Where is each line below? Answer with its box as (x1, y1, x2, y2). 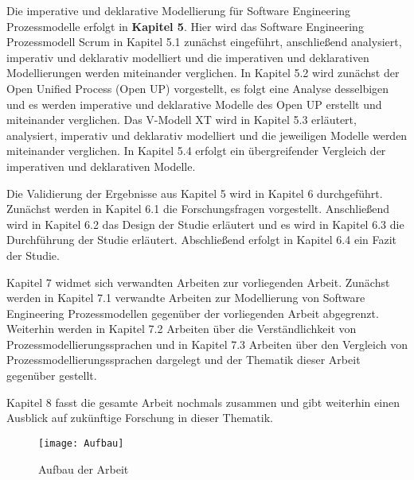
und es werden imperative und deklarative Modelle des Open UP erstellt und (6, 95, 382, 112)
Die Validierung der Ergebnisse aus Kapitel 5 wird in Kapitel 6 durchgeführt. (6, 184, 383, 201)
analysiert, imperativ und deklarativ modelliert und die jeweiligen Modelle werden (6, 126, 408, 143)
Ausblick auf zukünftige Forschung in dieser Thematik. (6, 409, 273, 426)
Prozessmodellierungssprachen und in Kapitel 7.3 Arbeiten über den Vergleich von (6, 335, 408, 352)
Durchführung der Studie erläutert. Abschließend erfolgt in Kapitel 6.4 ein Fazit (6, 231, 396, 248)
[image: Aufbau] (38, 437, 124, 449)
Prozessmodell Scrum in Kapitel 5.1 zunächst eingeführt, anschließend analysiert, (6, 33, 402, 50)
